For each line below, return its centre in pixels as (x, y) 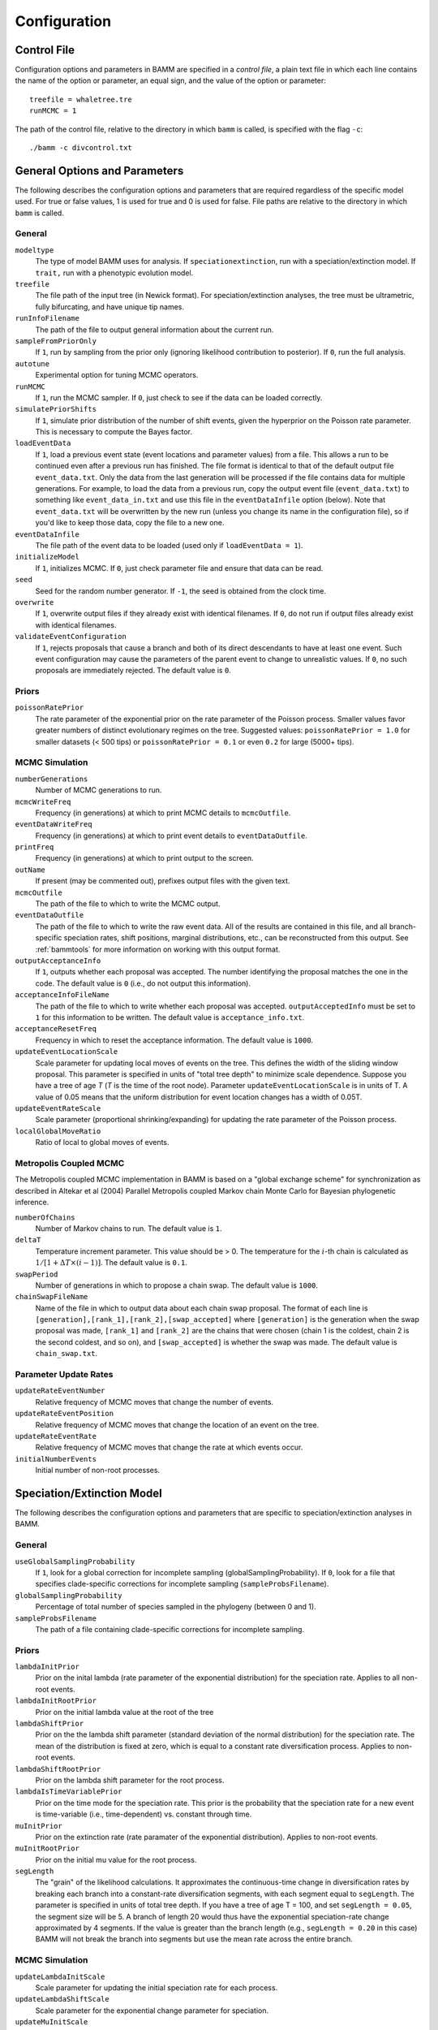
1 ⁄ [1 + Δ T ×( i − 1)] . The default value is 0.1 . (112, 1263)
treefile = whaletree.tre (81, 99)
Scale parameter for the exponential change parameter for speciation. (152, 2011)
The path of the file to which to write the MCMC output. (128, 904)
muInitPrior (39, 1826)
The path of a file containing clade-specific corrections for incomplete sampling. (170, 1629)
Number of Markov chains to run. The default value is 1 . (129, 1228)
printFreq (34, 847)
